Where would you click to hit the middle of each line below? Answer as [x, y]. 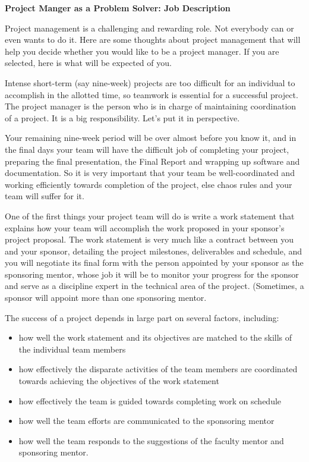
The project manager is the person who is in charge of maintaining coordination [151, 106]
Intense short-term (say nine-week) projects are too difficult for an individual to [150, 82]
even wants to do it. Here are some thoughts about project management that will [153, 40]
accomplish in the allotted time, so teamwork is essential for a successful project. [152, 94]
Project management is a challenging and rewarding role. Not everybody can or [149, 28]
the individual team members [72, 349]
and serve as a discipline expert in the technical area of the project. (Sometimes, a [154, 286]
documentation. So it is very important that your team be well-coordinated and [150, 173]
